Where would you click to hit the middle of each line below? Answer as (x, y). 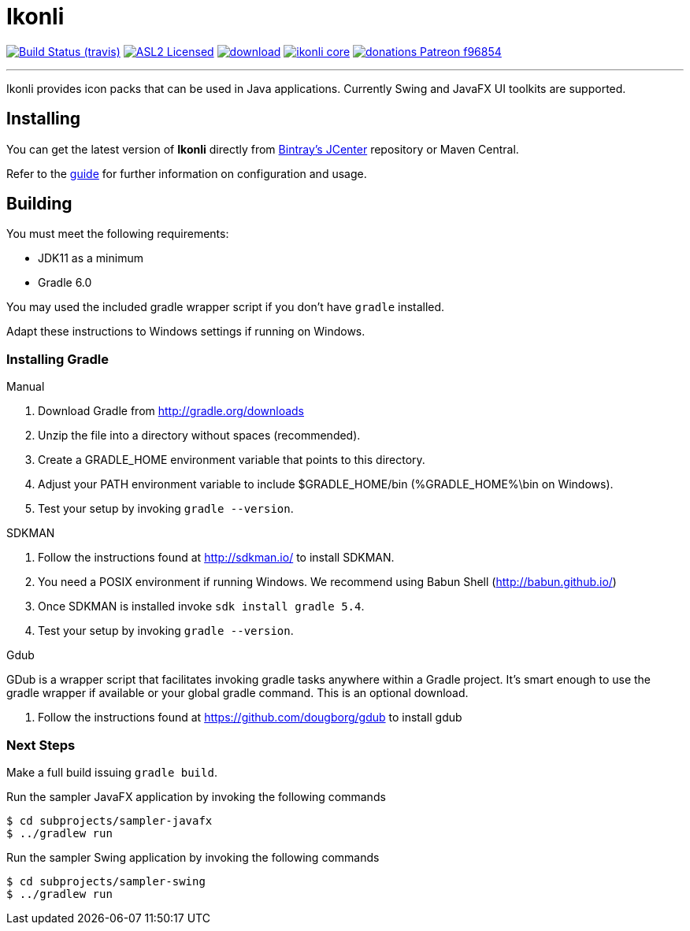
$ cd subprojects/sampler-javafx (109, 820)
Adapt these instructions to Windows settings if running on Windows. (186, 332)
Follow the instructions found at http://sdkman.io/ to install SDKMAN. (216, 558)
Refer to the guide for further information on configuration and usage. (187, 173)
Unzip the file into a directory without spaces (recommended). (199, 436)
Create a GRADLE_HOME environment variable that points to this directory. (232, 460)
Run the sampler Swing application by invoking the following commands (193, 857)
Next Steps (41, 745)
